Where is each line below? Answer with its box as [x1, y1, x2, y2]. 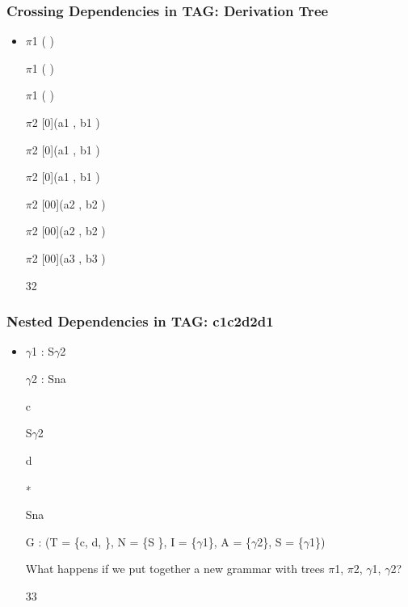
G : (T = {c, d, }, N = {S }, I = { [25, 533, 197, 550]
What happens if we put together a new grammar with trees [25, 560, 325, 577]
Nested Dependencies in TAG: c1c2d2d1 [6, 311, 274, 331]
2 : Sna [32, 369, 66, 386]
